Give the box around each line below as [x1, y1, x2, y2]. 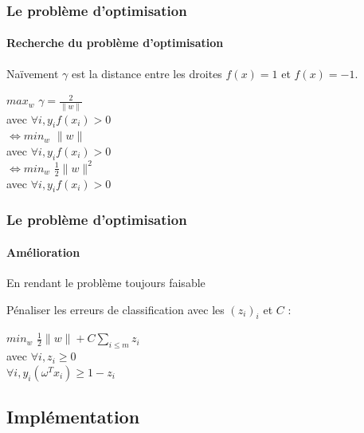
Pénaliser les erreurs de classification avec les [6, 301, 225, 317]
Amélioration [6, 243, 80, 260]
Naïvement [6, 65, 59, 81]
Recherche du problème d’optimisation [6, 34, 224, 51]
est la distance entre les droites [71, 65, 222, 81]
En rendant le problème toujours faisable [6, 274, 205, 290]
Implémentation [6, 404, 140, 429]
